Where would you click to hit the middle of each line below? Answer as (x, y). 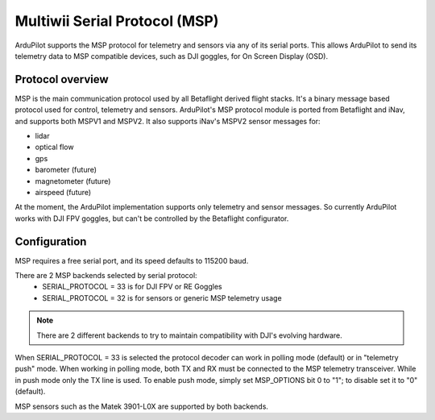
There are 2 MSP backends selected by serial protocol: (106, 276)
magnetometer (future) (73, 181)
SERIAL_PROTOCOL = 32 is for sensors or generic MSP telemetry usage (162, 297)
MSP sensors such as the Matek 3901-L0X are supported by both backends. (142, 406)
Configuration (51, 241)
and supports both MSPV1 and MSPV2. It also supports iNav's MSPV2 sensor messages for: (168, 121)
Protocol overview (62, 79)
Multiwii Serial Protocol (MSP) (117, 21)
